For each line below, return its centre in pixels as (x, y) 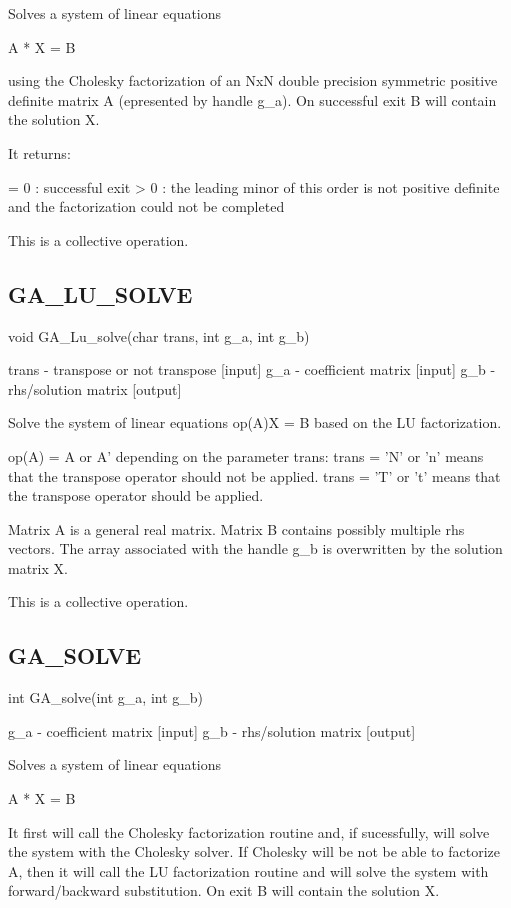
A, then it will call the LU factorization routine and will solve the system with (248, 870)
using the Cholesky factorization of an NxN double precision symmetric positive (253, 80)
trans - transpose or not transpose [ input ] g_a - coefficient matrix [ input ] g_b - (252, 369)
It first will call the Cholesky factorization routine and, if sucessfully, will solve (249, 831)
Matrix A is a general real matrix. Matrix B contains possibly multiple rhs (236, 528)
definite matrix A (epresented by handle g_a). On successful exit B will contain (252, 99)
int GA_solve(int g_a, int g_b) (106, 697)
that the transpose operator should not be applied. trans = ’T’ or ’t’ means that (254, 475)
